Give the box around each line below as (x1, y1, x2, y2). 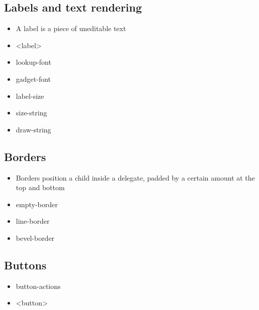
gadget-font (16, 73, 51, 84)
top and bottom (16, 182, 65, 193)
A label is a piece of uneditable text (16, 23, 126, 34)
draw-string (16, 124, 51, 134)
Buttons (4, 257, 47, 272)
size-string (16, 107, 47, 118)
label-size (16, 90, 44, 101)
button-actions (16, 280, 61, 291)
